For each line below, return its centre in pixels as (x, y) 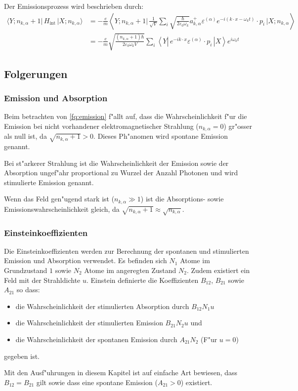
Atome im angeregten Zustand (130, 270)
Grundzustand (26, 270)
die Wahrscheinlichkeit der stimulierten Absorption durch (102, 306)
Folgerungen (36, 73)
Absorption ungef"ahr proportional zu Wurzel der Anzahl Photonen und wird (121, 173)
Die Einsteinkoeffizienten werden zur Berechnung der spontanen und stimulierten (127, 251)
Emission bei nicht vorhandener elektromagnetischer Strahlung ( (101, 126)
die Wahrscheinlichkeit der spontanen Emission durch (96, 339)
